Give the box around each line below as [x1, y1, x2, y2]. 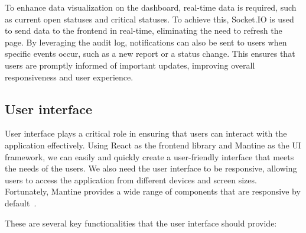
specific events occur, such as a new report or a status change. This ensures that [5, 47, 295, 60]
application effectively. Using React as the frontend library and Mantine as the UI [5, 138, 301, 151]
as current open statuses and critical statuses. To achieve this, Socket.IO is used [5, 12, 294, 25]
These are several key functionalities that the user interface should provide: [5, 216, 277, 229]
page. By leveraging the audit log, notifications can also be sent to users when [5, 35, 287, 48]
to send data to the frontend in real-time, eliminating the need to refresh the [5, 24, 282, 37]
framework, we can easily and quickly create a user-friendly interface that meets [5, 150, 294, 163]
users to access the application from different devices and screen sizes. [5, 173, 257, 186]
